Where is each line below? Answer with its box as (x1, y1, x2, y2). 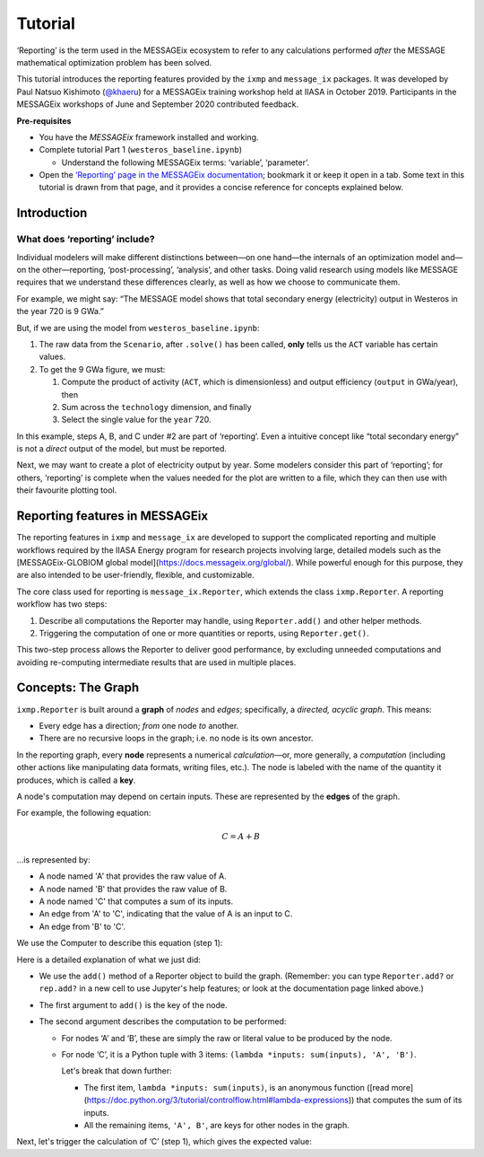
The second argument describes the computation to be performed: (39, 1016, 287, 1027)
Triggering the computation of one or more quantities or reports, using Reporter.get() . (39, 627, 369, 638)
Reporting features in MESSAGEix (16, 508, 209, 524)
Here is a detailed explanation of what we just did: (16, 954, 202, 965)
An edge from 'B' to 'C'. (39, 921, 125, 932)
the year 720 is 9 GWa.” (16, 306, 105, 317)
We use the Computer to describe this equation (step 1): (16, 938, 223, 949)
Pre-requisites (16, 115, 72, 126)
